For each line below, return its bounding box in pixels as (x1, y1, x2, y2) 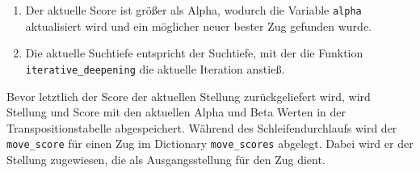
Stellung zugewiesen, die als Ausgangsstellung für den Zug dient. (6, 150, 325, 167)
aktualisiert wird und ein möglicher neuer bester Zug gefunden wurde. (25, 17, 372, 34)
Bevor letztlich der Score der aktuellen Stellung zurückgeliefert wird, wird (6, 87, 371, 104)
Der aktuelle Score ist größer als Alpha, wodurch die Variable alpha (25, 2, 362, 18)
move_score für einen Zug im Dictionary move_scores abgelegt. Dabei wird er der (6, 135, 414, 152)
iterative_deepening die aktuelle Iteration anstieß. (25, 60, 285, 77)
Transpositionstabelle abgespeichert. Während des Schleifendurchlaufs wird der (6, 119, 397, 136)
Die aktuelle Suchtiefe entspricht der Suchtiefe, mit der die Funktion (25, 44, 363, 61)
